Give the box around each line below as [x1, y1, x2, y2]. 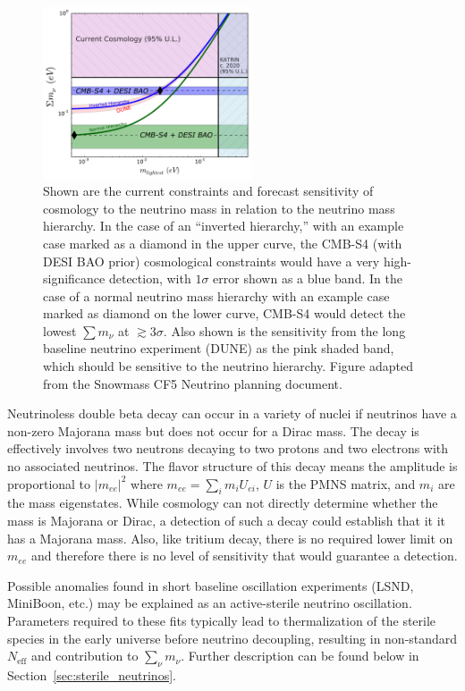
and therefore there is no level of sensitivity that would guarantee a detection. [30, 546, 458, 565]
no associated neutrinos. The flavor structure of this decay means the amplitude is [7, 457, 458, 476]
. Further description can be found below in [181, 646, 419, 665]
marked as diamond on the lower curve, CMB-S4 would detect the [43, 304, 406, 323]
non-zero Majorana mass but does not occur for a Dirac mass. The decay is [7, 421, 419, 440]
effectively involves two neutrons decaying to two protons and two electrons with [7, 439, 449, 458]
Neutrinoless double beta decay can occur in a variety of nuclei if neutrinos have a [7, 404, 457, 423]
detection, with [108, 269, 191, 288]
